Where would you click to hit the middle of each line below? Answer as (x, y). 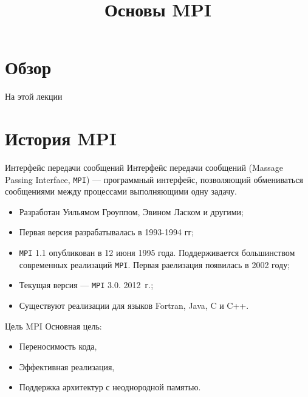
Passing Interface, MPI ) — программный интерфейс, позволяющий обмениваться (154, 179)
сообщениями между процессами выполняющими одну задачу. (121, 191)
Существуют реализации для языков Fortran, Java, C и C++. (134, 306)
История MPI (61, 138)
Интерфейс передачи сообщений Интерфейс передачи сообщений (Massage (144, 167)
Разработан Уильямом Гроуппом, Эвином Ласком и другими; (131, 211)
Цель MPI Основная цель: (53, 326)
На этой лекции (34, 96)
